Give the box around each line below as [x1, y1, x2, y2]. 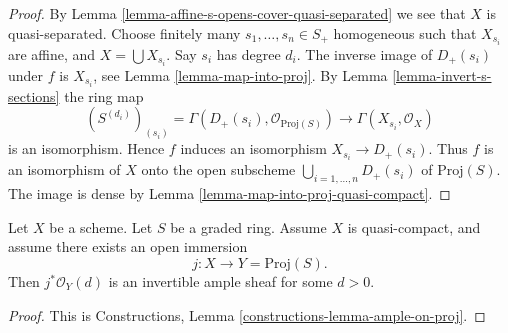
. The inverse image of [296, 43, 433, 64]
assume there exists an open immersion [8, 236, 248, 257]
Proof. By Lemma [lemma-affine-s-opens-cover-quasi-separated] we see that [8, 3, 466, 23]
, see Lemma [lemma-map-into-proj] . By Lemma [93, 64, 388, 85]
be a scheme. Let [49, 216, 153, 237]
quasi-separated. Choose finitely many [8, 22, 241, 43]
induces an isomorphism [180, 138, 327, 159]
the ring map [64, 85, 144, 106]
